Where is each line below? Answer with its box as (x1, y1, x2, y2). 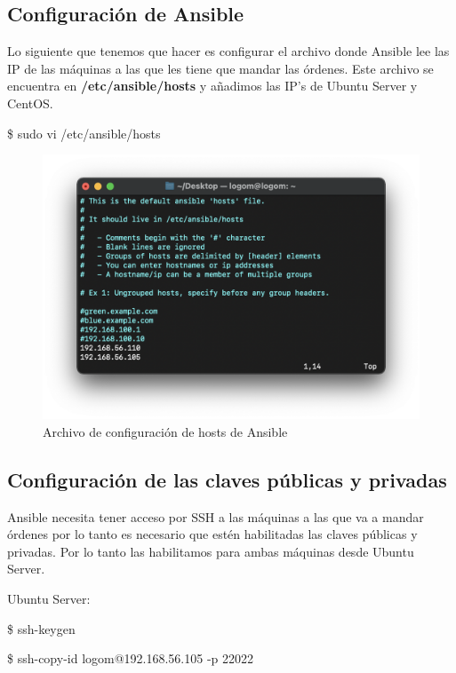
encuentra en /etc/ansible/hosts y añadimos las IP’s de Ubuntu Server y (7, 76, 418, 95)
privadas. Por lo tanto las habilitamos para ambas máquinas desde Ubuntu (7, 542, 414, 560)
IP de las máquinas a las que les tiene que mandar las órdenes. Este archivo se (7, 59, 434, 77)
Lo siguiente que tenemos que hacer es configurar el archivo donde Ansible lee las (7, 42, 450, 60)
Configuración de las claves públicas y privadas (7, 465, 447, 493)
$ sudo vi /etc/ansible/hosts (7, 123, 161, 142)
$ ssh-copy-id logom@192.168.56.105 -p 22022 (7, 649, 254, 668)
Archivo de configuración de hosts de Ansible (43, 422, 288, 440)
